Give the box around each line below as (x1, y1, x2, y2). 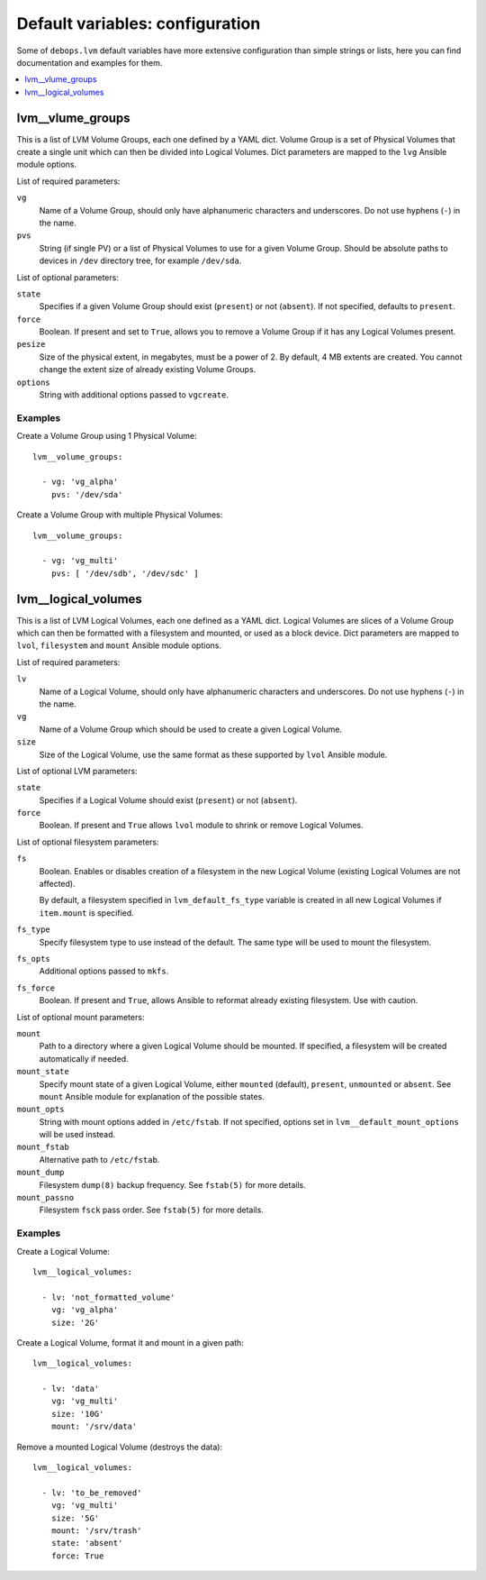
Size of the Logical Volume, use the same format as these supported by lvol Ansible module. (39, 749, 388, 760)
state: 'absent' (50, 1538, 123, 1548)
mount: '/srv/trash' (50, 1525, 142, 1536)
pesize (16, 339, 46, 350)
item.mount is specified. (39, 907, 134, 918)
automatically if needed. (39, 1053, 130, 1064)
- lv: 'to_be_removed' (41, 1487, 142, 1498)
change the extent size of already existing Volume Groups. (39, 364, 256, 375)
